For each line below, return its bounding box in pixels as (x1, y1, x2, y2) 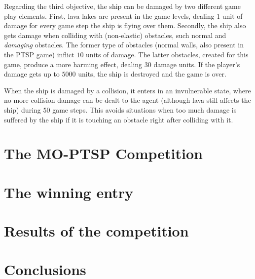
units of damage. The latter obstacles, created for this (86, 49, 249, 59)
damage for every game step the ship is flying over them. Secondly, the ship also (4, 20, 246, 31)
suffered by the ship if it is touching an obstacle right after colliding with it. (4, 114, 233, 124)
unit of (222, 10, 243, 21)
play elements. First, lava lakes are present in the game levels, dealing (4, 10, 215, 21)
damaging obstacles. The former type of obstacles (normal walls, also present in (4, 40, 244, 50)
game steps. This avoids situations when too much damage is (52, 104, 237, 115)
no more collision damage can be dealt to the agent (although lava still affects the (4, 95, 251, 105)
